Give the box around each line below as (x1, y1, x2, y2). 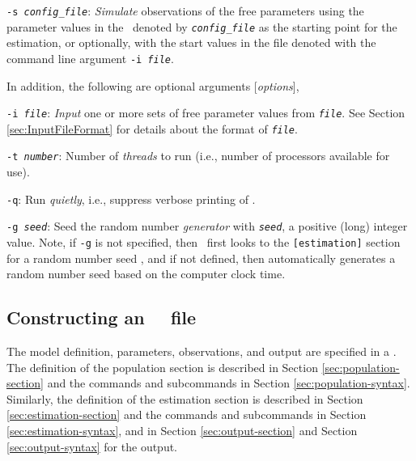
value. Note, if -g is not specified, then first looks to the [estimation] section (6, 234, 401, 251)
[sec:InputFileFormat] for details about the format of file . (6, 120, 298, 137)
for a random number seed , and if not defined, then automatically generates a (6, 249, 396, 266)
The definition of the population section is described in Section (6, 358, 318, 375)
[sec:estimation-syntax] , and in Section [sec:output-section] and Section (6, 422, 358, 439)
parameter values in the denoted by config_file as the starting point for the (6, 18, 397, 35)
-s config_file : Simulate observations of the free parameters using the (6, 2, 364, 19)
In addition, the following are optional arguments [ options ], (6, 77, 299, 94)
